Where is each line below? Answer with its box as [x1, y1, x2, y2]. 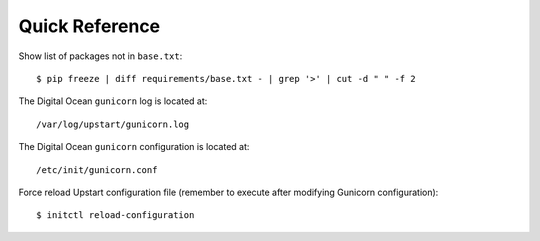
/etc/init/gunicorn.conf [36, 164, 158, 175]
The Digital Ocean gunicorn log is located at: [18, 95, 208, 107]
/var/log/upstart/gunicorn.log [36, 118, 190, 130]
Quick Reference [18, 15, 161, 37]
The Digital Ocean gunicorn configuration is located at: [18, 141, 250, 153]
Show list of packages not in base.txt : [18, 50, 183, 62]
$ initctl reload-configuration [36, 210, 195, 221]
